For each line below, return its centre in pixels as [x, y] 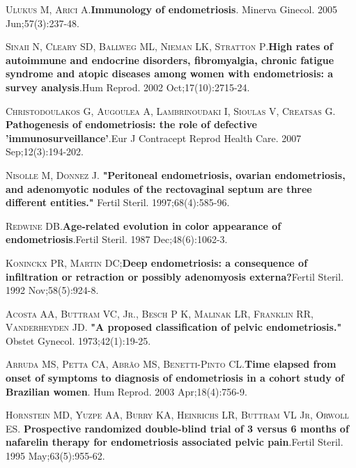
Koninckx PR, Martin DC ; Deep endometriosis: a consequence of [157, 262]
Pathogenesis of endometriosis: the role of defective [131, 124]
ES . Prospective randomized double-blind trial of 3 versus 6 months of [177, 428]
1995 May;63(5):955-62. [55, 456]
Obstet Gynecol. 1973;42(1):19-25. [78, 340]
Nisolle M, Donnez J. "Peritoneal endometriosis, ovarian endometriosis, [176, 174]
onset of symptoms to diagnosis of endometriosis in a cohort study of [175, 378]
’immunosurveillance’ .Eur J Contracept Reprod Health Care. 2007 [154, 138]
